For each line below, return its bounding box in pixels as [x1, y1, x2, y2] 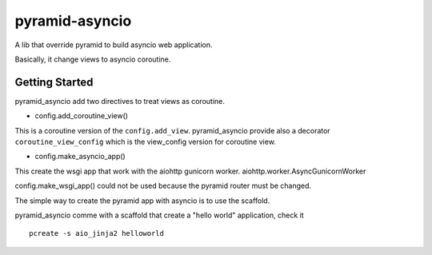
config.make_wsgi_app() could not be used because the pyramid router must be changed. [14, 181, 312, 191]
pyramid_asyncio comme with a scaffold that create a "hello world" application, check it [14, 210, 304, 220]
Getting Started [14, 75, 94, 89]
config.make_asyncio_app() [34, 152, 126, 161]
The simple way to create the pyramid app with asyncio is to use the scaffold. [14, 196, 270, 205]
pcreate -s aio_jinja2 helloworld [29, 229, 164, 238]
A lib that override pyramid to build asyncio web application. [14, 40, 213, 50]
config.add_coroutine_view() [34, 111, 128, 121]
